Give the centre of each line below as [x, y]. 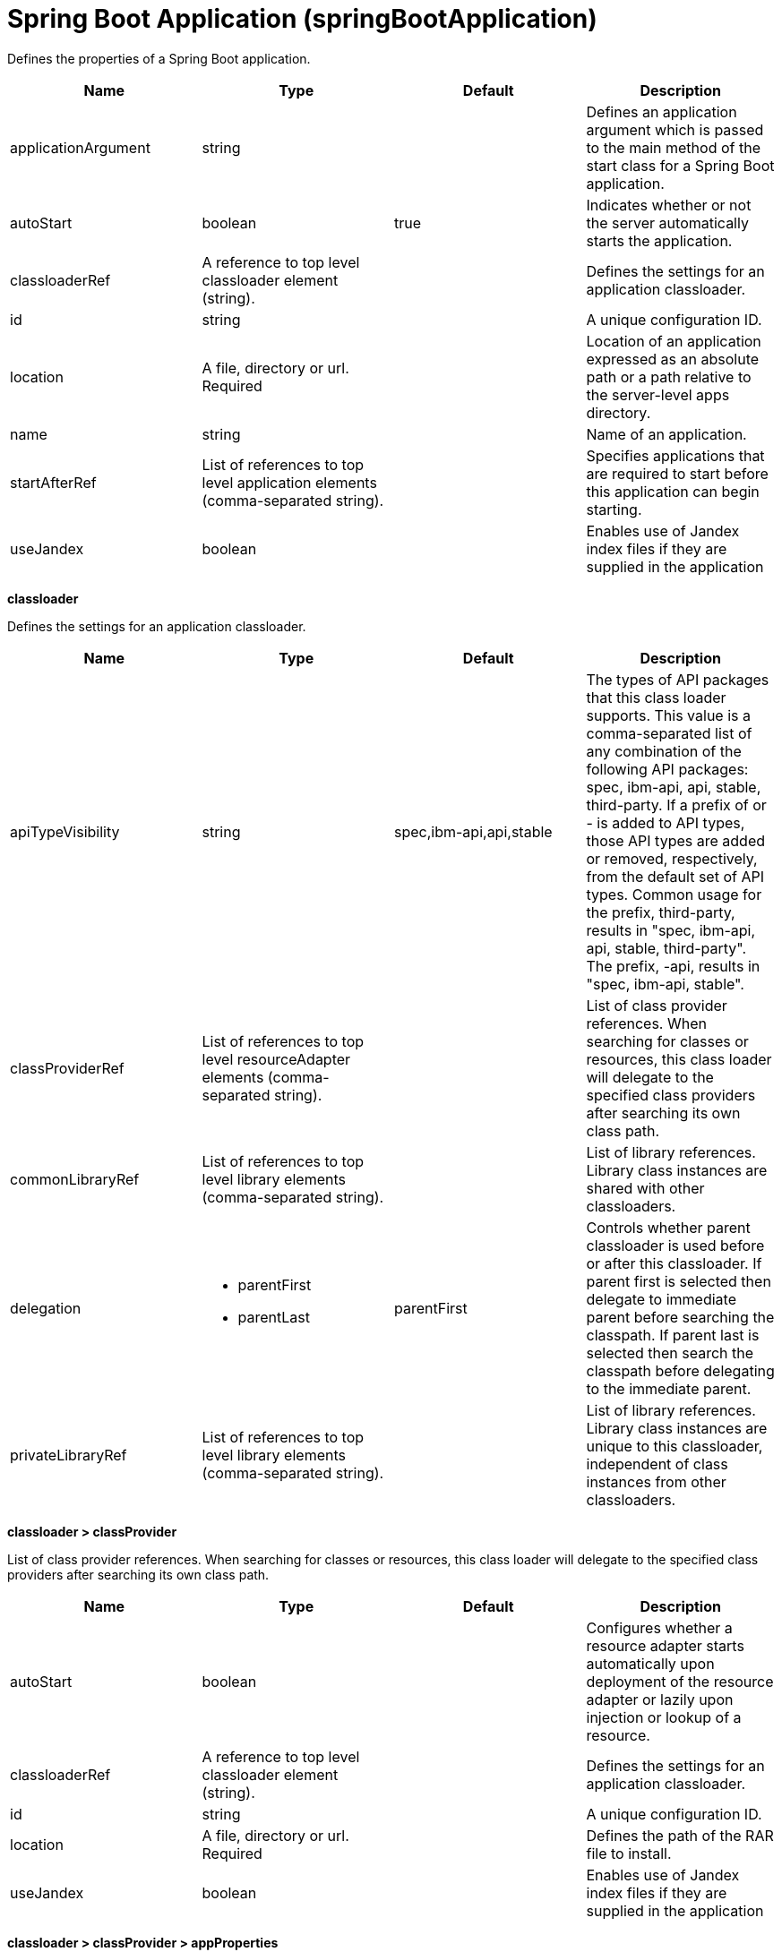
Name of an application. [666, 434]
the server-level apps [658, 394]
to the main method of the [673, 147]
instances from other [656, 1481]
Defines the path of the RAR [680, 1835]
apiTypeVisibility [65, 831]
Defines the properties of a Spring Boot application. [159, 58]
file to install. [629, 1853]
